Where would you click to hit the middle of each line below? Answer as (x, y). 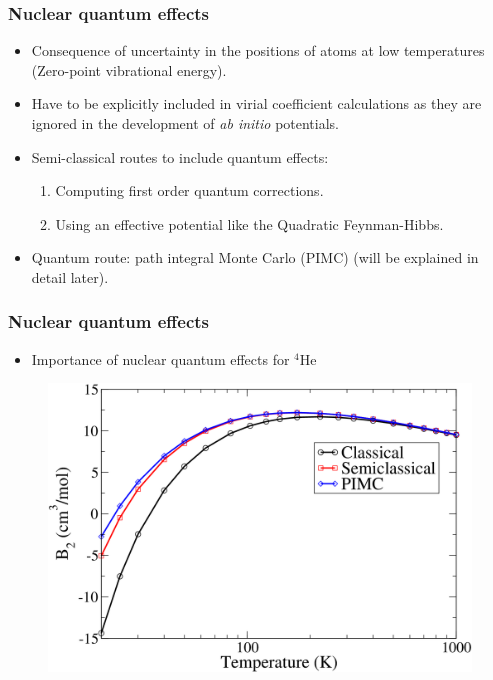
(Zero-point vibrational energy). (129, 69)
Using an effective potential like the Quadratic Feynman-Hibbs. (249, 223)
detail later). (70, 276)
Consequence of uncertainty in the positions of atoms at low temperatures (258, 50)
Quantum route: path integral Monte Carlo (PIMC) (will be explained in (255, 257)
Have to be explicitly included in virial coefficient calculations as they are (256, 103)
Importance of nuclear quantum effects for (160, 358)
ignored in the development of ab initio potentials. (185, 123)
